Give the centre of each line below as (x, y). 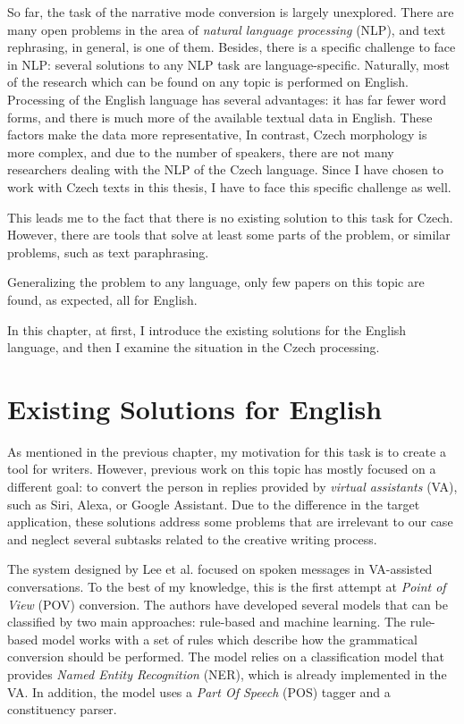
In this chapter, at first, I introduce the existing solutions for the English (207, 329)
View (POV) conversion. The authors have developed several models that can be (228, 604)
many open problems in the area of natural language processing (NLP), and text (227, 29)
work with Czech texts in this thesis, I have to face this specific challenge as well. (229, 186)
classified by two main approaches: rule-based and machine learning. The (207, 622)
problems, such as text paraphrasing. (108, 252)
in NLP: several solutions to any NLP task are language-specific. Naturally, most (228, 64)
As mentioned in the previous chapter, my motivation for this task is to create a (227, 451)
